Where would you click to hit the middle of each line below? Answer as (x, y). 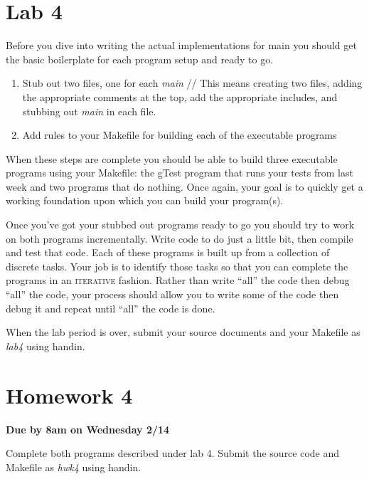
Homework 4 (69, 395)
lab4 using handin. (46, 346)
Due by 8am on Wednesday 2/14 (88, 429)
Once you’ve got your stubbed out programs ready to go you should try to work (180, 225)
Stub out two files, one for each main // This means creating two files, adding (192, 83)
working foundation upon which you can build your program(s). (145, 200)
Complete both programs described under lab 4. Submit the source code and (173, 453)
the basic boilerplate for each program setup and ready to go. (140, 59)
